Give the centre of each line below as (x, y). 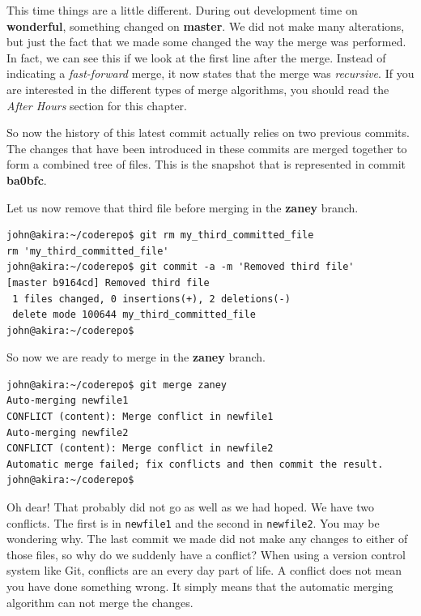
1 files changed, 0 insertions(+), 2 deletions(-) (151, 299)
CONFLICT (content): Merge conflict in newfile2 (140, 449)
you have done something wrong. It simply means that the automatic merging (200, 586)
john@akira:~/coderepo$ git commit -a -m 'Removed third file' (181, 267)
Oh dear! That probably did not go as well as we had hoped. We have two (191, 507)
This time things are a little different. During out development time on (182, 10)
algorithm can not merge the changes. (100, 602)
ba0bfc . (27, 180)
